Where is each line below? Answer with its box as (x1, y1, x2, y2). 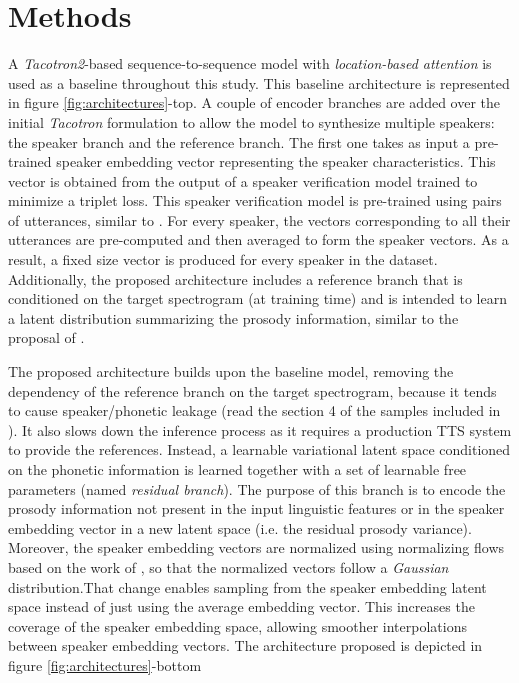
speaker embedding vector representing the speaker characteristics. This (56, 151, 496, 172)
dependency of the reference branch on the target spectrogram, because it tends (8, 380, 497, 401)
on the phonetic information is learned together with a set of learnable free (8, 459, 467, 479)
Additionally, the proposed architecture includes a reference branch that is (8, 268, 463, 289)
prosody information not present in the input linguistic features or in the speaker (8, 498, 505, 519)
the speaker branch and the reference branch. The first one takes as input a (8, 131, 470, 152)
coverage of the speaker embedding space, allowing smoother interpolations (8, 615, 467, 636)
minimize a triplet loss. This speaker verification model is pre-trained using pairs (8, 190, 502, 211)
